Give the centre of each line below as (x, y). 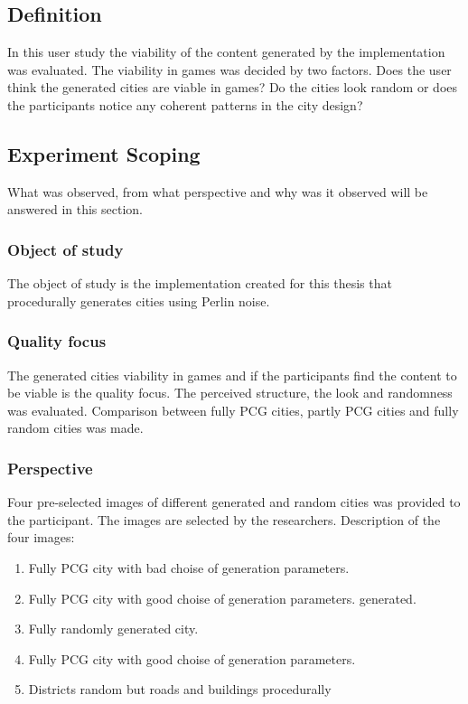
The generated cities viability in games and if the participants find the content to (232, 375)
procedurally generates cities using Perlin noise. (139, 300)
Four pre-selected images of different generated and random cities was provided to (234, 502)
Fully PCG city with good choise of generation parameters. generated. (222, 598)
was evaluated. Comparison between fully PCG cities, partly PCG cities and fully (233, 410)
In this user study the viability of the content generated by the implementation (226, 52)
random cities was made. (75, 428)
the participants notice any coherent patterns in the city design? (185, 104)
